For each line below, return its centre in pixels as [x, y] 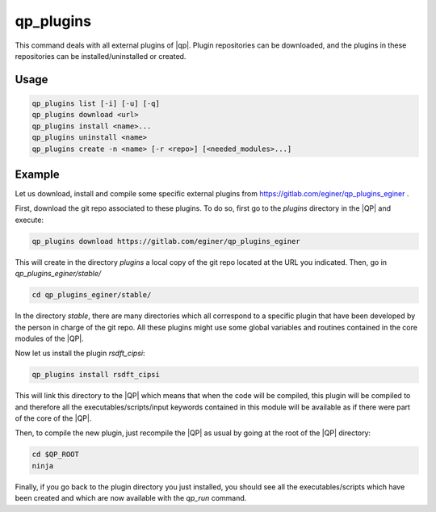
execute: [29, 220]
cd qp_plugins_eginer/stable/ [92, 295]
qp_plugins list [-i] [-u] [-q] [96, 103]
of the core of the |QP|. [53, 418]
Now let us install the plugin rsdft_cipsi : [80, 353]
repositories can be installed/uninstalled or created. [101, 56]
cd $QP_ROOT [56, 455]
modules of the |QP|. [49, 338]
